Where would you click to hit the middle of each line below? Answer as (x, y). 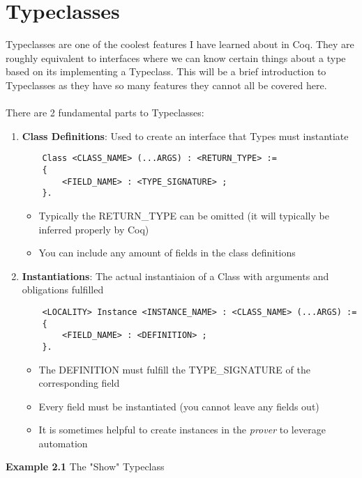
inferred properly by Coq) (94, 229)
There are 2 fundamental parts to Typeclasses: (105, 113)
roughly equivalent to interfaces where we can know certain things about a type (176, 57)
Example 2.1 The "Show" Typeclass (85, 467)
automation (63, 443)
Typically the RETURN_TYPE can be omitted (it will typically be (184, 215)
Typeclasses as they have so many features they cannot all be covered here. (166, 85)
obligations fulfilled (63, 290)
